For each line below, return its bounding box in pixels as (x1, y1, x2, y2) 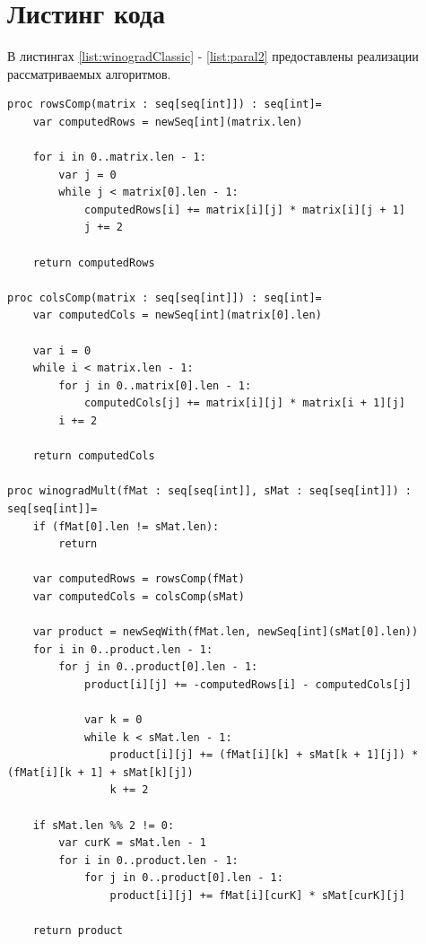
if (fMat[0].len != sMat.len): (32, 520, 220, 533)
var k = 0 (83, 713, 143, 727)
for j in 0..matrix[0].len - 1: (58, 379, 252, 392)
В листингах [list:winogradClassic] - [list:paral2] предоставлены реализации (7, 47, 419, 66)
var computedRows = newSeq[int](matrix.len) (32, 115, 303, 128)
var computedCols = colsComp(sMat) (32, 590, 245, 603)
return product (32, 924, 123, 938)
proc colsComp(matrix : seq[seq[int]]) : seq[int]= (7, 291, 322, 304)
